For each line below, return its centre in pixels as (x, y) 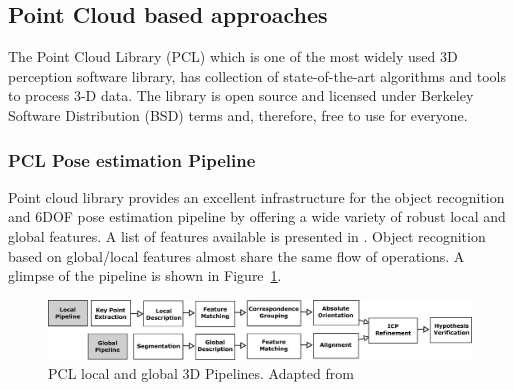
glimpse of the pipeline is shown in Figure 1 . (145, 275)
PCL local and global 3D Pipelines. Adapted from (201, 373)
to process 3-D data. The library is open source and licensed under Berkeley (241, 95)
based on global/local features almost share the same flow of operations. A (236, 255)
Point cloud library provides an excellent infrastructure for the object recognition (256, 196)
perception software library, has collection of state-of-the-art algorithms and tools (257, 75)
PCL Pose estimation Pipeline (132, 159)
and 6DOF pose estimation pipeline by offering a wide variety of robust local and (257, 216)
